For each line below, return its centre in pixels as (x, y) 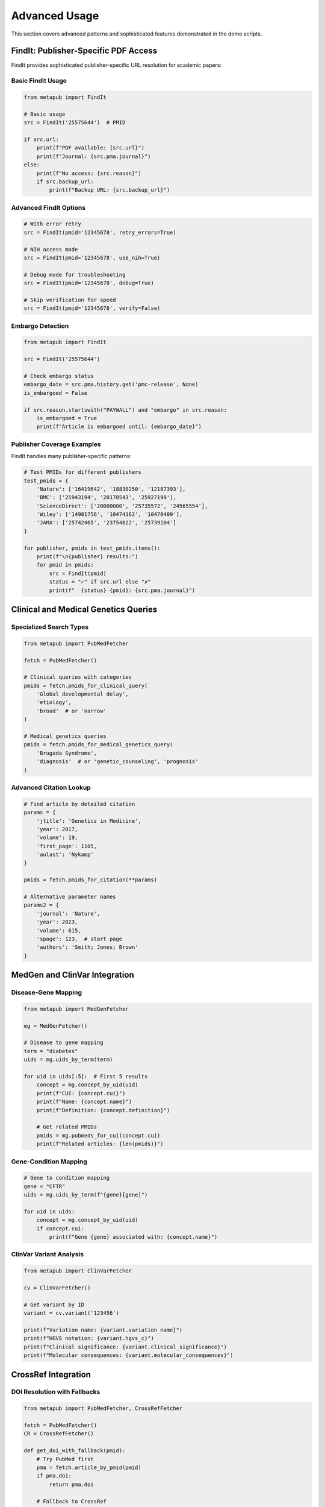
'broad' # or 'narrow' (71, 711)
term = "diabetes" (51, 1051)
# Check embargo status (59, 376)
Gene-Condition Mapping (49, 1162)
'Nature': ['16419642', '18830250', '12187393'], (111, 489)
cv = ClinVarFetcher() (57, 1288)
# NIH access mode (51, 249)
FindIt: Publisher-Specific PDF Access (84, 51)
